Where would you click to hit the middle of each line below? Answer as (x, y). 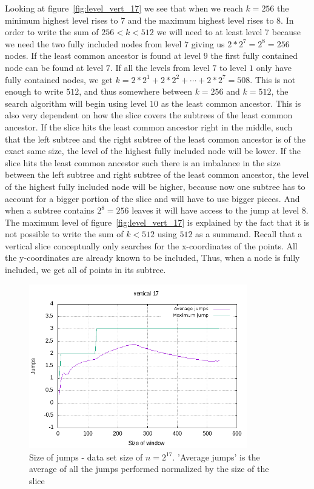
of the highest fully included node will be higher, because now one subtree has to (155, 186)
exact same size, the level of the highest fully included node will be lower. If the (153, 151)
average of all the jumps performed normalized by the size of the (149, 469)
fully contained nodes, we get (59, 79)
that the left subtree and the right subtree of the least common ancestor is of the (155, 139)
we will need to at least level (209, 32)
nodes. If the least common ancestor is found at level (103, 56)
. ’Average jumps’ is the (216, 457)
